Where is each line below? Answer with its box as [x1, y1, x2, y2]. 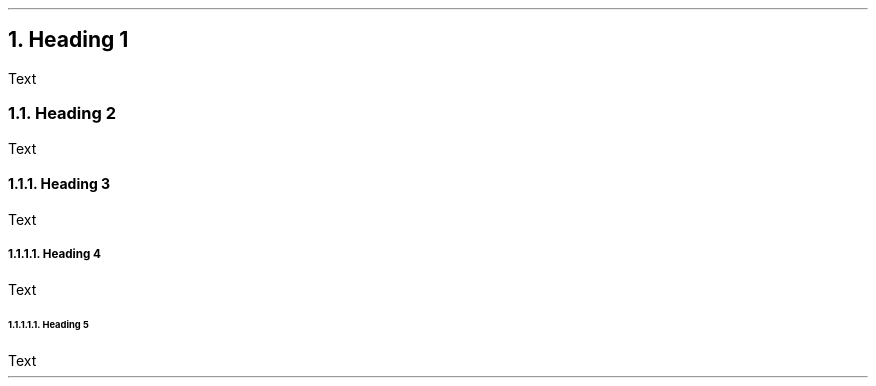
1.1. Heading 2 [8, 103, 116, 124]
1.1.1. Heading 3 [8, 175, 111, 193]
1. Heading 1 [8, 27, 129, 53]
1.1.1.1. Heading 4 [8, 247, 101, 262]
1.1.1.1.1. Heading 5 [8, 319, 89, 331]
